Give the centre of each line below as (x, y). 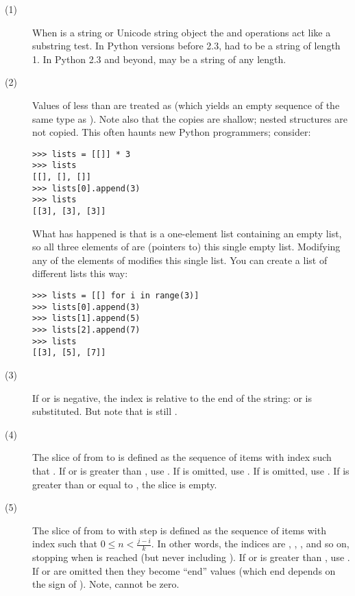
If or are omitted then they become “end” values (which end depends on (184, 570)
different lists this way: (80, 273)
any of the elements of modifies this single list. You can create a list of (180, 260)
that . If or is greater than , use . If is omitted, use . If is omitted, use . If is (191, 470)
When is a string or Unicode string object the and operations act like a (182, 32)
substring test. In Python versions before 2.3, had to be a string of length (186, 46)
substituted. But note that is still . (105, 411)
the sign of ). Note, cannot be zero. (106, 584)
